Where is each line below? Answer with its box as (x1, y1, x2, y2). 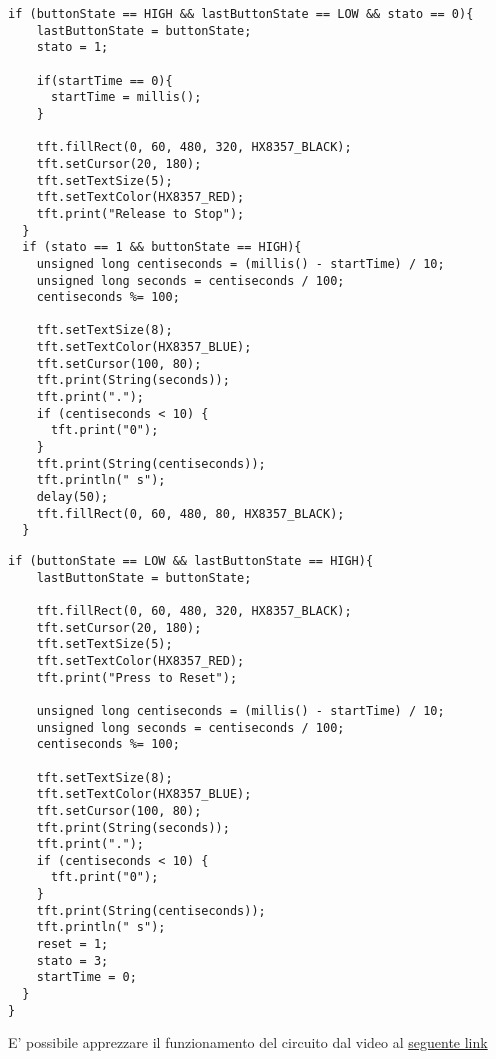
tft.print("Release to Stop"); (36, 206, 245, 221)
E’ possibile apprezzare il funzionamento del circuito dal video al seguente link (8, 1032, 488, 1053)
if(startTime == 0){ (36, 73, 173, 88)
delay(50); (36, 490, 109, 505)
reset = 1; (36, 937, 109, 952)
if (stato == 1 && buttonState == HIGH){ (22, 240, 302, 255)
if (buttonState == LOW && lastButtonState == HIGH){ (8, 554, 374, 568)
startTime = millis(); (50, 90, 202, 105)
